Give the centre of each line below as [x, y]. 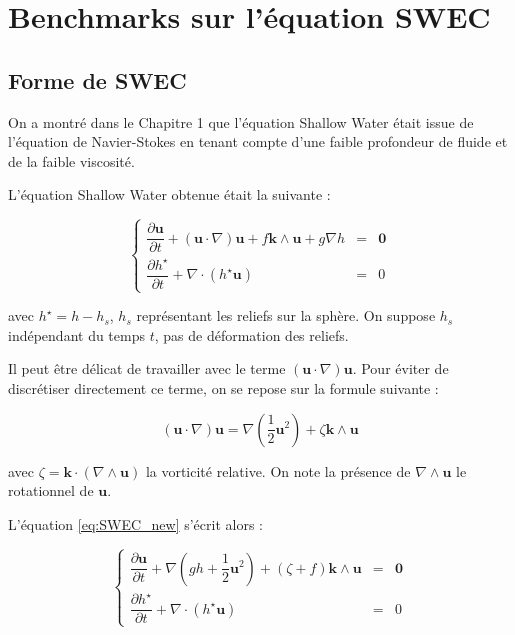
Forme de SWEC [97, 79]
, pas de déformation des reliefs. [251, 334]
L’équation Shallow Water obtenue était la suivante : [169, 194]
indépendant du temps [76, 334]
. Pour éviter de [400, 368]
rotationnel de [51, 490]
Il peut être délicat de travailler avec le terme [147, 368]
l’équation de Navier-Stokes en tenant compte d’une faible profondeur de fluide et [258, 141]
